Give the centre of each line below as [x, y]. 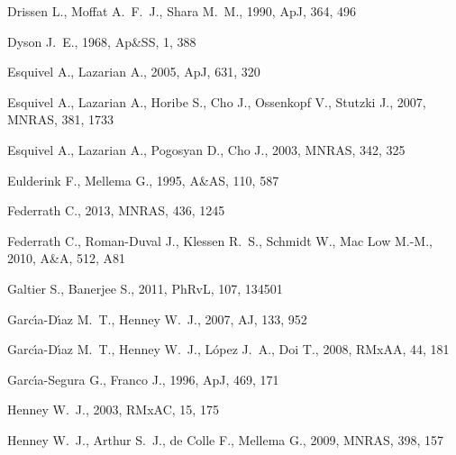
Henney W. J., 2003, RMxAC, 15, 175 [113, 409]
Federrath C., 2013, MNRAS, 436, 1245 [116, 210]
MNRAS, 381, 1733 [61, 119]
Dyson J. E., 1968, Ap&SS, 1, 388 [102, 41]
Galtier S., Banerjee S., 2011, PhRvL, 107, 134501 [145, 288]
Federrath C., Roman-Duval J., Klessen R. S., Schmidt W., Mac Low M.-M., [220, 240]
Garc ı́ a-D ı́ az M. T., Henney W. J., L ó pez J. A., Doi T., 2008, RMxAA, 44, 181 [228, 349]
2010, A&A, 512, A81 [67, 258]
